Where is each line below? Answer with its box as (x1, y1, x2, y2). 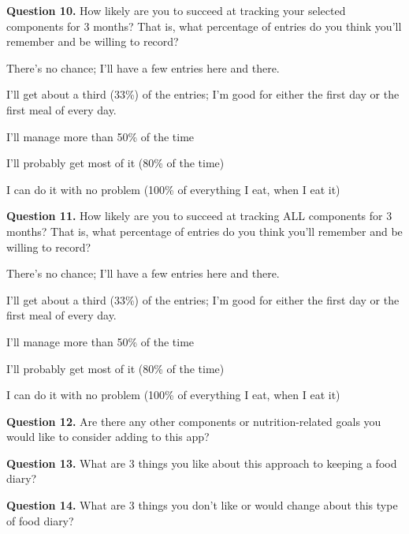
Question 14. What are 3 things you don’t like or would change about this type (6, 497, 398, 513)
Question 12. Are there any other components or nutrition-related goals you (6, 413, 381, 429)
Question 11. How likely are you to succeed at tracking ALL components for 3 (6, 207, 392, 224)
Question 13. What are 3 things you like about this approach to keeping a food (6, 454, 397, 471)
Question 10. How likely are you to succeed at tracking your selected (6, 2, 346, 18)
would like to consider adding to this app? (6, 428, 210, 445)
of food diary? (6, 512, 74, 528)
